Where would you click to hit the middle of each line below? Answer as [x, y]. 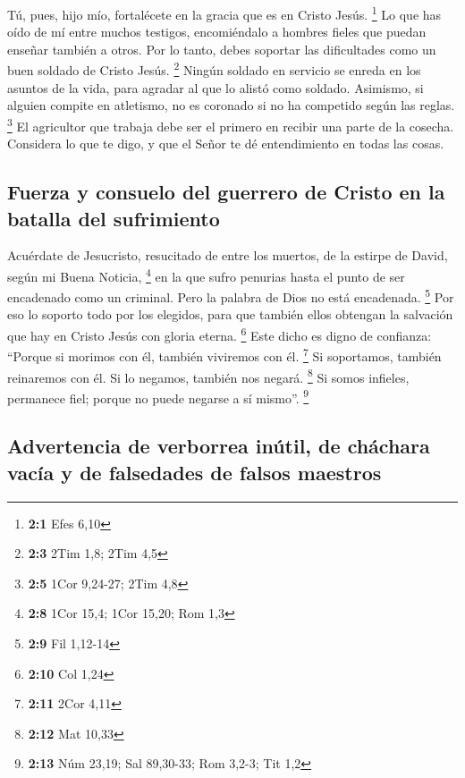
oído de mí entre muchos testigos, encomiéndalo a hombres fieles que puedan [217, 32]
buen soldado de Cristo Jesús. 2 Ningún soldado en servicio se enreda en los [214, 69]
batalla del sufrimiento [114, 218]
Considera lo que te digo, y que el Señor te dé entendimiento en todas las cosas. [226, 144]
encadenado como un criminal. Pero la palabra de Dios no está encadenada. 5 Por [231, 296]
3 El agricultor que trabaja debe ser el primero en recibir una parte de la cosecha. [231, 124]
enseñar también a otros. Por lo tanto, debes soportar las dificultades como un [222, 49]
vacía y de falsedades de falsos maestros [194, 472]
